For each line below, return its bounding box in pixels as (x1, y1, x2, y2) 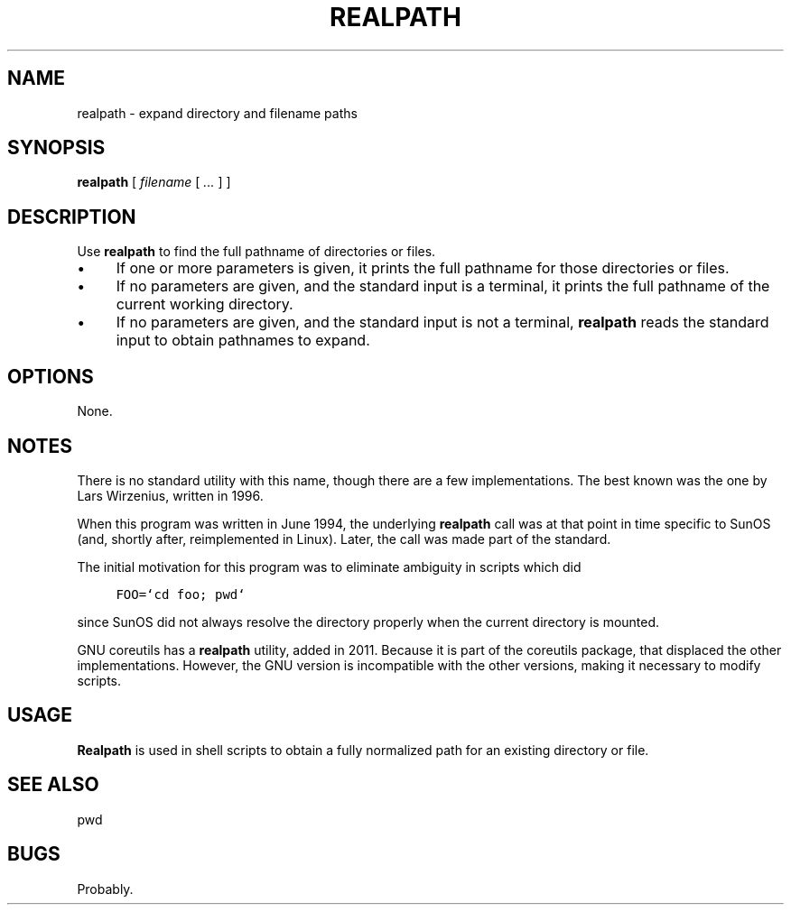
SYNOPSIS (7, 136, 106, 160)
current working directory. (116, 295, 293, 314)
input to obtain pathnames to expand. (116, 331, 370, 350)
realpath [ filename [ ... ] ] (77, 174, 231, 190)
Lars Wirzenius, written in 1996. (77, 487, 264, 503)
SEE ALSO (7, 773, 99, 797)
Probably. (77, 880, 134, 897)
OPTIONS (7, 364, 94, 388)
